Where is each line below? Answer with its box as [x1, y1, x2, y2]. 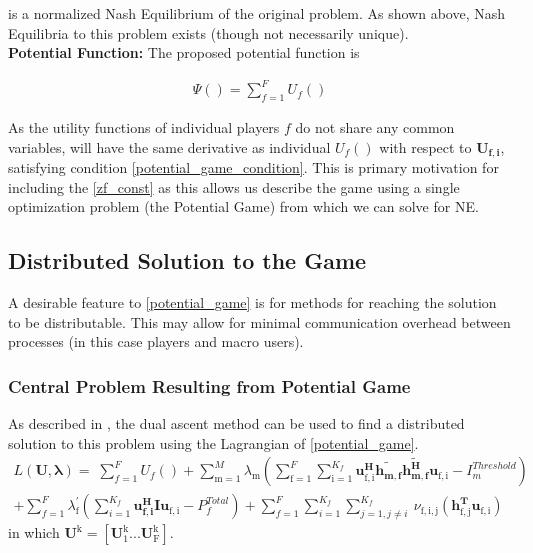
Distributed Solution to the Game [8, 245, 367, 276]
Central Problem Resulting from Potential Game [8, 373, 411, 398]
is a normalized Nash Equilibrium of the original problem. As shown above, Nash [8, 3, 505, 23]
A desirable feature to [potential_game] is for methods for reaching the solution [8, 292, 497, 313]
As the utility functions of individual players [8, 117, 280, 138]
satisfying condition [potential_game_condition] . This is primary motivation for [8, 157, 499, 178]
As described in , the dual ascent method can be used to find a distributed [8, 413, 465, 434]
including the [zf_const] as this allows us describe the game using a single [8, 176, 460, 197]
